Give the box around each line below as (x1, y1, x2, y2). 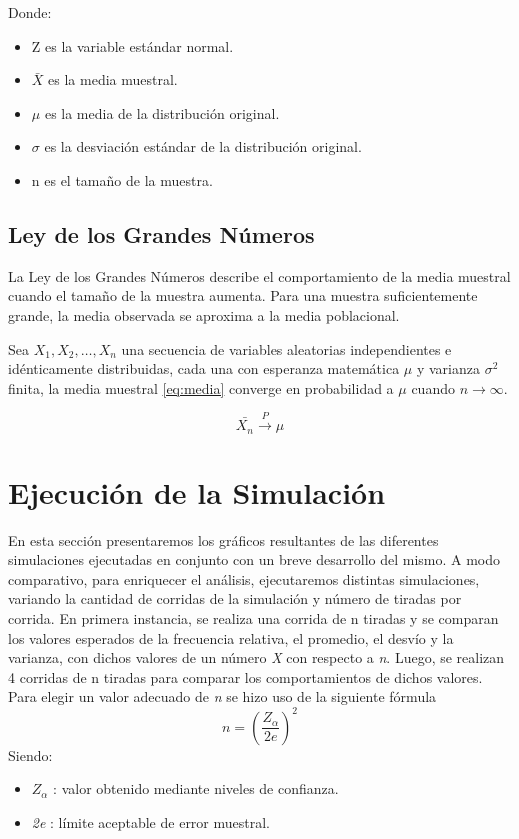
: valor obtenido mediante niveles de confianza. (53, 778, 339, 799)
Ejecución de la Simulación (8, 471, 386, 512)
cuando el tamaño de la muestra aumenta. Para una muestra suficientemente (8, 285, 478, 306)
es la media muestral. (48, 69, 178, 90)
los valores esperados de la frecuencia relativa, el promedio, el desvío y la (8, 627, 454, 648)
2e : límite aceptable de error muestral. (31, 811, 271, 832)
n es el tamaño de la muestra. (31, 169, 213, 190)
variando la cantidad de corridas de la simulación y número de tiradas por (8, 588, 462, 609)
